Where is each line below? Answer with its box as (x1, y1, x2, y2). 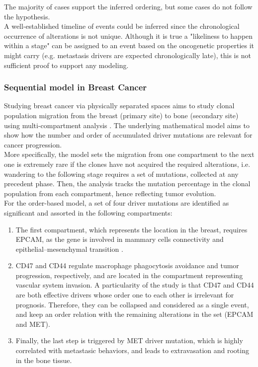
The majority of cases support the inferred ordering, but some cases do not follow (4, 1, 253, 11)
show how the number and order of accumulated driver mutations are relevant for (4, 130, 253, 140)
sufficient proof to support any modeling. (4, 60, 129, 70)
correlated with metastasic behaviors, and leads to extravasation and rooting (15, 345, 249, 356)
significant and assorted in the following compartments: (4, 207, 172, 218)
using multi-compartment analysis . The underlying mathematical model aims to (4, 120, 250, 130)
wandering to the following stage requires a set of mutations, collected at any (4, 168, 239, 179)
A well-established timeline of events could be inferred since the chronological (4, 21, 240, 31)
